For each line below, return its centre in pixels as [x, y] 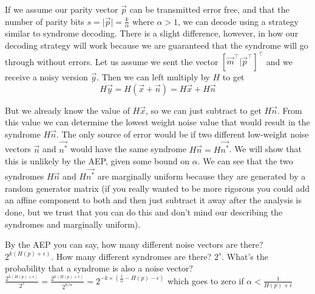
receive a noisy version [46, 77]
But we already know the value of [67, 110]
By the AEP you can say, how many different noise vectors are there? [134, 244]
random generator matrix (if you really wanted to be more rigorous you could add [157, 188]
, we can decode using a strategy [238, 21]
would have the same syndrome [128, 149]
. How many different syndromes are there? [131, 256]
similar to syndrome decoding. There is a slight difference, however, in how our [152, 33]
